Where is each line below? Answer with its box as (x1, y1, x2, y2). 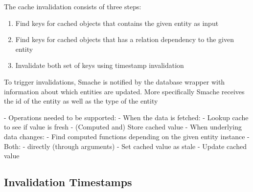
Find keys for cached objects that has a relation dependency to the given (15, 34, 234, 44)
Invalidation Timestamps (4, 174, 132, 190)
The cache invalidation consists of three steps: (4, 1, 141, 11)
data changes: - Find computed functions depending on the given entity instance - (4, 131, 250, 141)
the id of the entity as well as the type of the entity (4, 96, 158, 106)
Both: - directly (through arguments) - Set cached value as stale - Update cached (4, 141, 247, 151)
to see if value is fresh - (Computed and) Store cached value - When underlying (4, 122, 242, 132)
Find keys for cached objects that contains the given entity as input (15, 18, 219, 28)
